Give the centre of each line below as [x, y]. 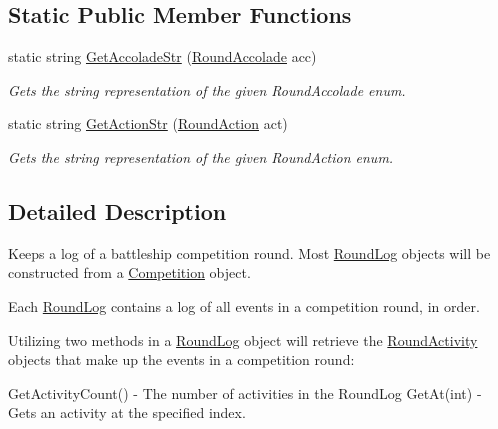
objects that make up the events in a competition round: [181, 359]
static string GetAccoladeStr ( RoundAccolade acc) [162, 56]
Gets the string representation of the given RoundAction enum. [201, 156]
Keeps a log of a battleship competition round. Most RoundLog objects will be [249, 252]
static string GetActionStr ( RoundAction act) [148, 123]
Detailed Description [117, 210]
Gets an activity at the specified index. [127, 412]
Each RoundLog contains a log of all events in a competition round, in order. [244, 305]
